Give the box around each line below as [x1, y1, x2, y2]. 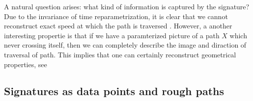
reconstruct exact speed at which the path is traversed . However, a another [4, 21, 232, 31]
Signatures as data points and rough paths [4, 83, 225, 98]
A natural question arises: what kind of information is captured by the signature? [4, 1, 250, 11]
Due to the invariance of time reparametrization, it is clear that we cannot [4, 11, 228, 21]
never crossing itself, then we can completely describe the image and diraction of [4, 40, 247, 50]
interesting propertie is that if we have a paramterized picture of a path [4, 30, 220, 40]
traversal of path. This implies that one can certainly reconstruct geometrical [4, 49, 236, 59]
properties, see [4, 59, 47, 69]
